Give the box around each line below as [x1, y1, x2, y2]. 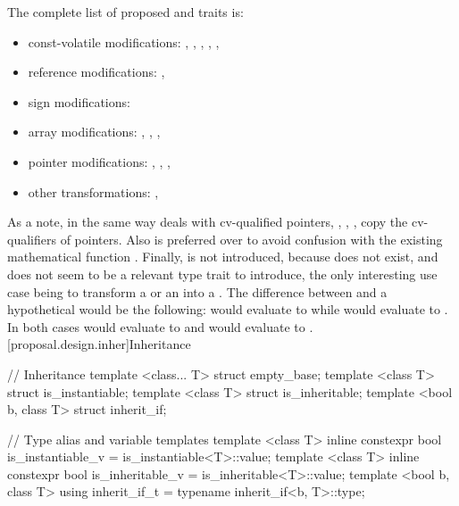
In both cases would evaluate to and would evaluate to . [7, 317, 313, 336]
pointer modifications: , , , [28, 152, 171, 170]
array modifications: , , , [28, 122, 161, 141]
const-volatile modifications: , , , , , [28, 32, 220, 51]
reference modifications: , [28, 62, 165, 81]
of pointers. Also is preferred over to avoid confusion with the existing [60, 229, 443, 248]
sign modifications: [28, 92, 130, 111]
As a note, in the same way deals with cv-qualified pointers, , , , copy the [7, 212, 408, 231]
